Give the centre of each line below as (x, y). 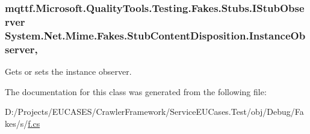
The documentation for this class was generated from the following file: (136, 91)
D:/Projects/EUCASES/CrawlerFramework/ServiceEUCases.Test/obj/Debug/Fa (154, 112)
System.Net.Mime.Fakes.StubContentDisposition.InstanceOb (155, 35)
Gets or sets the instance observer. (68, 71)
